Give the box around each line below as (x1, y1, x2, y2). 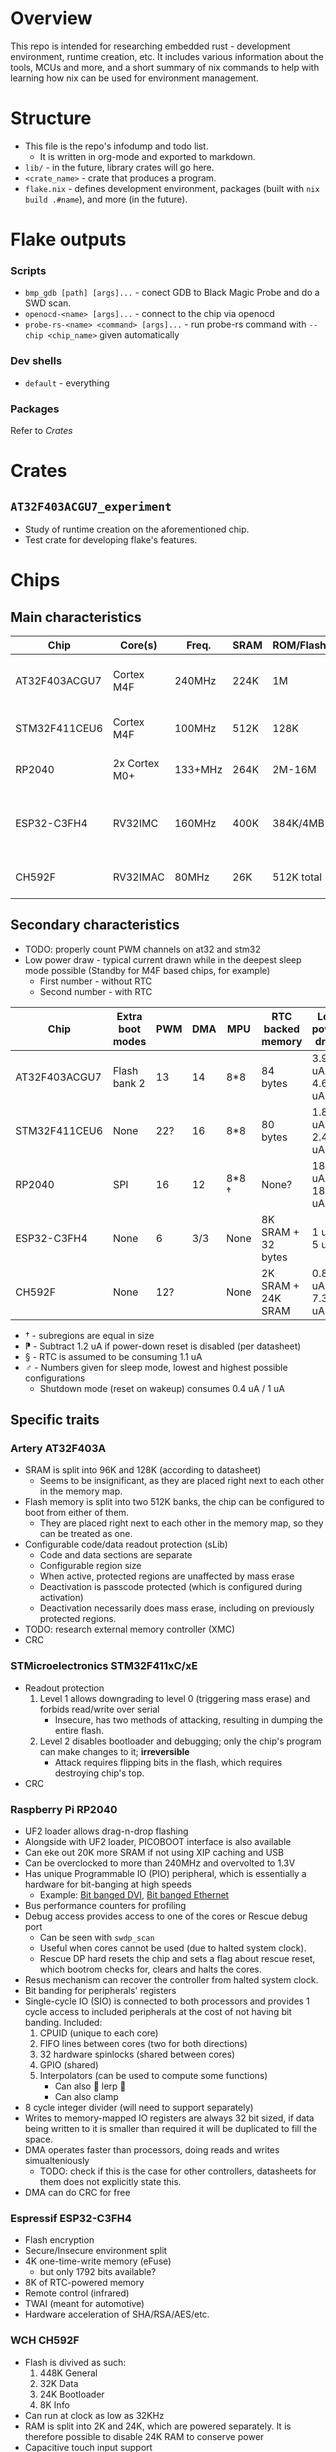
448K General (39, 2367, 98, 2379)
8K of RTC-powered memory (24, 2277, 145, 2289)
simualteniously (24, 2155, 90, 2167)
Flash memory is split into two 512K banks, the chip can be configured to (24, 1496, 325, 1508)
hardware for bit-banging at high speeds (24, 1878, 192, 1891)
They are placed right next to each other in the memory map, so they (39, 1517, 324, 1529)
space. (24, 2133, 53, 2146)
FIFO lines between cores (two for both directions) (39, 2038, 248, 2050)
